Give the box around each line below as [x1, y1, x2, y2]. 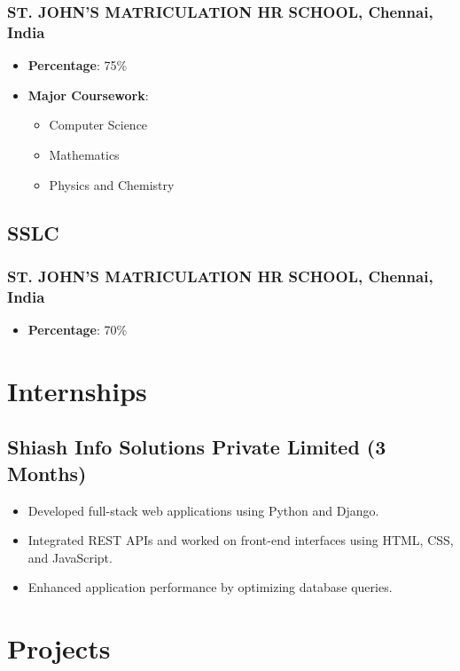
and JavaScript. [27, 548, 113, 566]
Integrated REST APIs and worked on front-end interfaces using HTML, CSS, [27, 531, 454, 549]
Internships [7, 372, 147, 408]
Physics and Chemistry [49, 175, 175, 193]
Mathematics [49, 145, 120, 163]
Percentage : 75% [27, 56, 128, 75]
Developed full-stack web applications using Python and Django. [27, 501, 379, 519]
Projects [7, 630, 111, 667]
